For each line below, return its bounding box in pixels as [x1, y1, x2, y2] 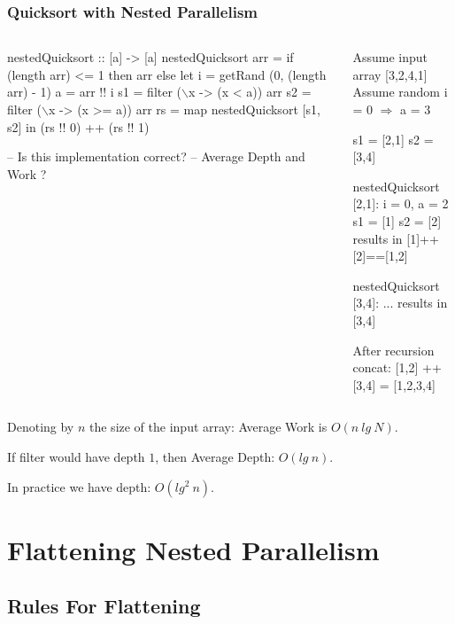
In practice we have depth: [7, 477, 151, 495]
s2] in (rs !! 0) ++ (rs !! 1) [7, 117, 150, 136]
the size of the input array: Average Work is [89, 417, 328, 436]
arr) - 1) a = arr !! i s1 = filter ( [7, 82, 182, 101]
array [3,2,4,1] [352, 65, 428, 83]
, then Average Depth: [155, 447, 275, 465]
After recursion [352, 340, 435, 359]
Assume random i [352, 82, 448, 101]
